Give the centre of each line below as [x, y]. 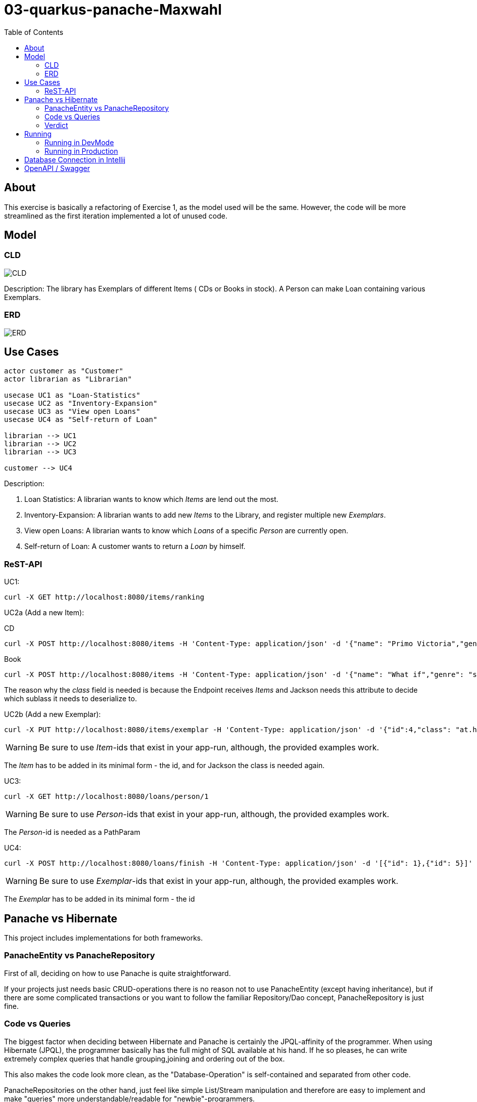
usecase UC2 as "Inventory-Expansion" [81, 404]
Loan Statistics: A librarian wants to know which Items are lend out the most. [151, 499]
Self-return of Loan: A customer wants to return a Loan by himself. [135, 546]
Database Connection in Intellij [75, 159]
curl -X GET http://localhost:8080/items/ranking [104, 597]
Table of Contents [34, 32]
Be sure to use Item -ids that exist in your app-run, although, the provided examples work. [209, 748]
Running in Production [81, 151]
